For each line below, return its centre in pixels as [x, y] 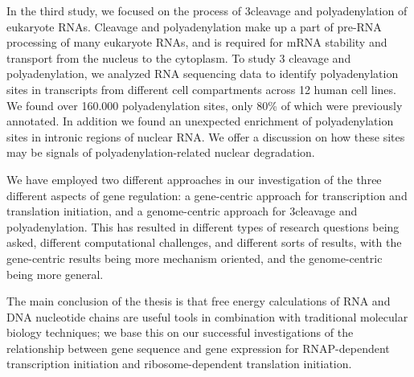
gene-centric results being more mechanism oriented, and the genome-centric [195, 258]
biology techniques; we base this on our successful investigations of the [180, 332]
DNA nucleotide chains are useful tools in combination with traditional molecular [207, 316]
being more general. [55, 274]
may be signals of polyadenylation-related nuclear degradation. [161, 152]
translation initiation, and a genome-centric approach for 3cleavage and [182, 211]
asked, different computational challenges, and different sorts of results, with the [204, 242]
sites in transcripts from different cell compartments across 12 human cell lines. [201, 89]
